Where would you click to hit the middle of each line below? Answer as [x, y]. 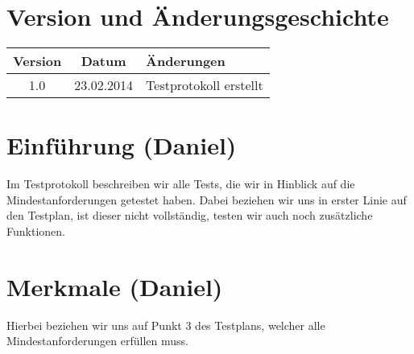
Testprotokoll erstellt [205, 85]
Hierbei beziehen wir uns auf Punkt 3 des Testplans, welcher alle [166, 325]
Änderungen [186, 61]
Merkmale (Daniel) [115, 286]
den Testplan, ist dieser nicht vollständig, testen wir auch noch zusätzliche [190, 215]
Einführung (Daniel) [122, 145]
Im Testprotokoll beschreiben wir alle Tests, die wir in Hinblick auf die [181, 184]
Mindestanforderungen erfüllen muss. [97, 341]
